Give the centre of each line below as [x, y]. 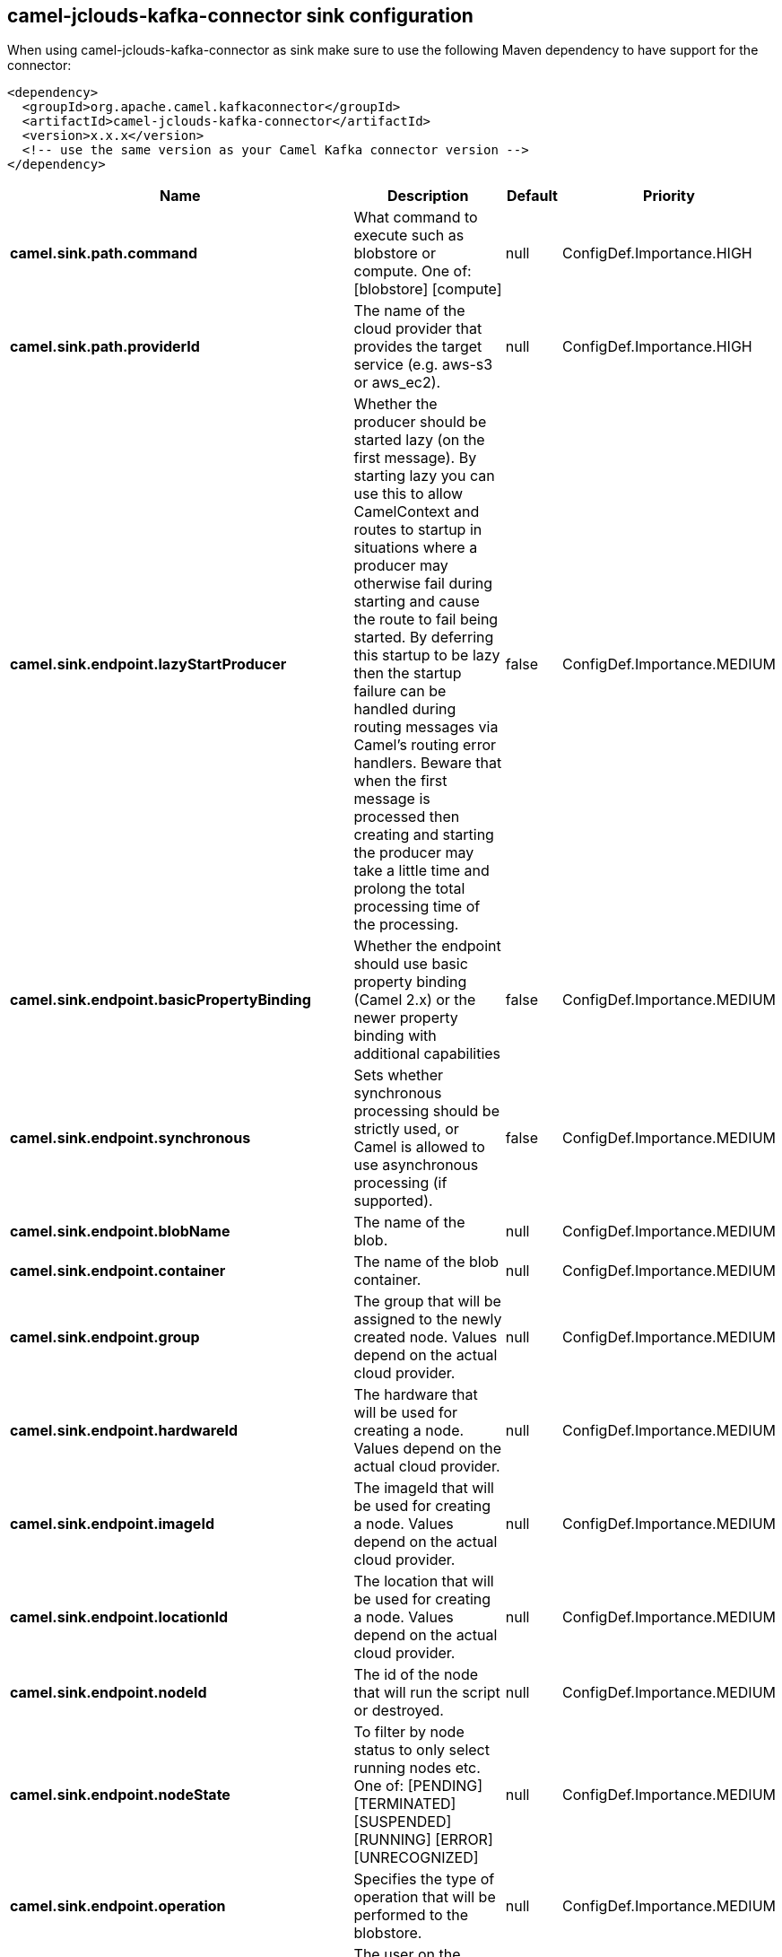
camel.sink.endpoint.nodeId [109, 1693]
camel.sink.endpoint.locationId [119, 1617]
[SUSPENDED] [403, 1822]
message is [392, 799]
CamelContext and [417, 512]
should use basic [411, 964]
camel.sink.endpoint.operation [118, 1906]
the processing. [406, 925]
